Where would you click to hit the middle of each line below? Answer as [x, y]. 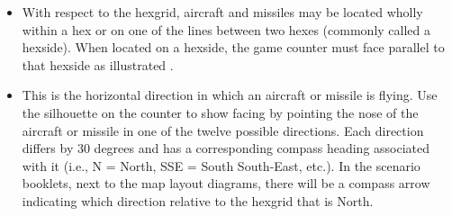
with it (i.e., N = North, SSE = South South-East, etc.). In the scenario [221, 165]
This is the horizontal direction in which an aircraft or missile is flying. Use [230, 95]
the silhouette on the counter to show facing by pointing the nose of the [220, 112]
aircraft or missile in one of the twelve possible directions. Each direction [223, 130]
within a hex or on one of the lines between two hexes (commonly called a [226, 29]
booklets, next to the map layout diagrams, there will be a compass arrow [226, 183]
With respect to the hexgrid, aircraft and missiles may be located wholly [222, 12]
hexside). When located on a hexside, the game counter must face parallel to [233, 47]
